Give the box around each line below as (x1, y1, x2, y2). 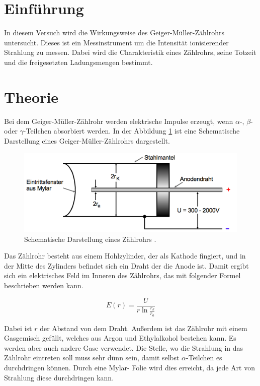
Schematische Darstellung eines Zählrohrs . (24, 233, 156, 244)
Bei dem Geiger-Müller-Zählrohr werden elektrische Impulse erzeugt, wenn (4, 115, 233, 126)
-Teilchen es (186, 352, 222, 363)
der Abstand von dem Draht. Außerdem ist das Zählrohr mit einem (40, 323, 247, 333)
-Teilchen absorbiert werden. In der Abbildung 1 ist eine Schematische (23, 125, 240, 136)
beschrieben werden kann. (4, 280, 83, 291)
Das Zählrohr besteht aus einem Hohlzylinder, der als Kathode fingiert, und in (4, 250, 246, 261)
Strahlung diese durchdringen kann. (4, 372, 114, 382)
